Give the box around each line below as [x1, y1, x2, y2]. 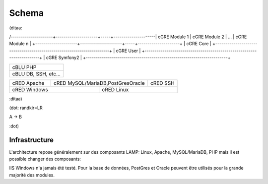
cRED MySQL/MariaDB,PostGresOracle [54, 79, 145, 86]
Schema [9, 7, 44, 18]
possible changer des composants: [9, 156, 81, 162]
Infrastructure [9, 136, 54, 144]
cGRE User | [116, 48, 141, 54]
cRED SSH [150, 79, 175, 86]
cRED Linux [102, 86, 129, 93]
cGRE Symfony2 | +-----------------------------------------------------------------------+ [46, 55, 231, 61]
